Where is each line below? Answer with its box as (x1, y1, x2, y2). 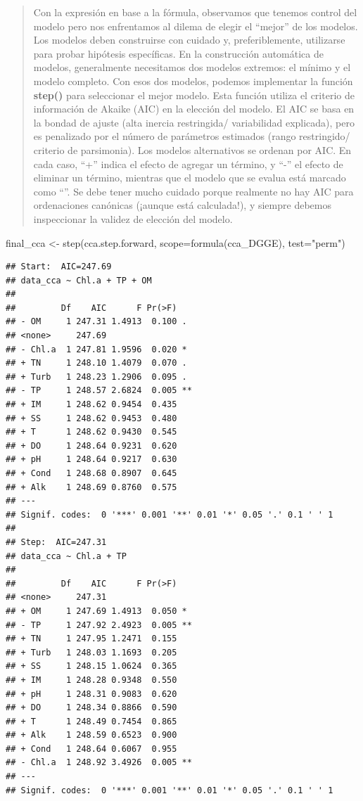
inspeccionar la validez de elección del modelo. (33, 211, 233, 226)
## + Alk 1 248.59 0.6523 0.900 (6, 730, 177, 741)
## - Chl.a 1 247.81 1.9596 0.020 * (6, 344, 187, 354)
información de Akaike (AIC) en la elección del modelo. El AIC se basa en (33, 101, 355, 116)
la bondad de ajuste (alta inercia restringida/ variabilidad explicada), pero (33, 115, 355, 129)
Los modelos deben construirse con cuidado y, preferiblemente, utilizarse (33, 32, 345, 47)
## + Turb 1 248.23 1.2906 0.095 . (6, 371, 187, 382)
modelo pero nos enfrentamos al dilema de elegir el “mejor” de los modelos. (33, 18, 358, 33)
